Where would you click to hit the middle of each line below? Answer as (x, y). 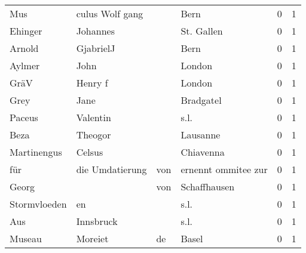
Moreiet (92, 238)
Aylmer (25, 65)
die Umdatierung (111, 169)
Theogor (94, 135)
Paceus (24, 117)
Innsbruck (97, 221)
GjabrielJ (96, 48)
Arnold (24, 48)
